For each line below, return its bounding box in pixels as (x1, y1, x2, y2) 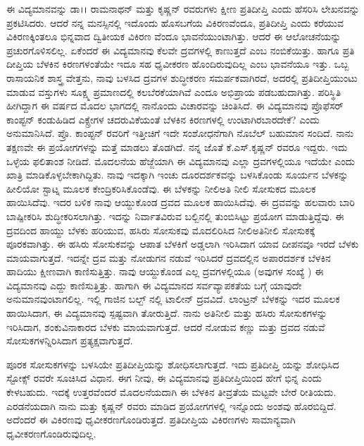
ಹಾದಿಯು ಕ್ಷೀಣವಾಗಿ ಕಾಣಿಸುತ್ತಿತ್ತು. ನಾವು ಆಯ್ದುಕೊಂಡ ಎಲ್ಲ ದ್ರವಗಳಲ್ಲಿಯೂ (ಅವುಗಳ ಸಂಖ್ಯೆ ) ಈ (6, 264, 324, 279)
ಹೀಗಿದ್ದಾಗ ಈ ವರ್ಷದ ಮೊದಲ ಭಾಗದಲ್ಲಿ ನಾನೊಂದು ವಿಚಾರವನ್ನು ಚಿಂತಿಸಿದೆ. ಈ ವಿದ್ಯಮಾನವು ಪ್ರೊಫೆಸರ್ (6, 98, 344, 113)
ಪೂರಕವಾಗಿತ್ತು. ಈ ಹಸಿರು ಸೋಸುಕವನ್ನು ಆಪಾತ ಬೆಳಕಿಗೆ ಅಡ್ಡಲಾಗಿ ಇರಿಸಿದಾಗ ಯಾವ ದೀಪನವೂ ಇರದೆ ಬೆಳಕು (6, 236, 359, 251)
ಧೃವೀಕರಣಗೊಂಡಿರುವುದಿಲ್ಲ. (6, 426, 96, 440)
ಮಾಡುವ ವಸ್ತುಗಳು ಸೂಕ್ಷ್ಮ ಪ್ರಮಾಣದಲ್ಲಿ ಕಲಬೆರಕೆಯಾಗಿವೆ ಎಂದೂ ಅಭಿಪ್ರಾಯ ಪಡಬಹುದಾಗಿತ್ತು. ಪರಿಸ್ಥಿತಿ (6, 84, 341, 99)
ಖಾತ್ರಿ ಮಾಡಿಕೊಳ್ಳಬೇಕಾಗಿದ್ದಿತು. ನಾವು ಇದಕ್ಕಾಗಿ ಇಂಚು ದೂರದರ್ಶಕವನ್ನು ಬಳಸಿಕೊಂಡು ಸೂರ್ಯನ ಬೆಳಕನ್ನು (6, 167, 349, 182)
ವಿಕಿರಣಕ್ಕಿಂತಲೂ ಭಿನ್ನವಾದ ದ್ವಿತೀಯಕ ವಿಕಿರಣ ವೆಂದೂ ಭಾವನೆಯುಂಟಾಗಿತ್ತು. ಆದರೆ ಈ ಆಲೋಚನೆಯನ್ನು (6, 29, 341, 44)
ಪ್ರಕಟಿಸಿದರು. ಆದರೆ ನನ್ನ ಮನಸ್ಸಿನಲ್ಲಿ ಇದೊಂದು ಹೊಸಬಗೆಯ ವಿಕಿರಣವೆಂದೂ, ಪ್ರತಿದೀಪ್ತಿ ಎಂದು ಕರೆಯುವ (6, 15, 344, 30)
